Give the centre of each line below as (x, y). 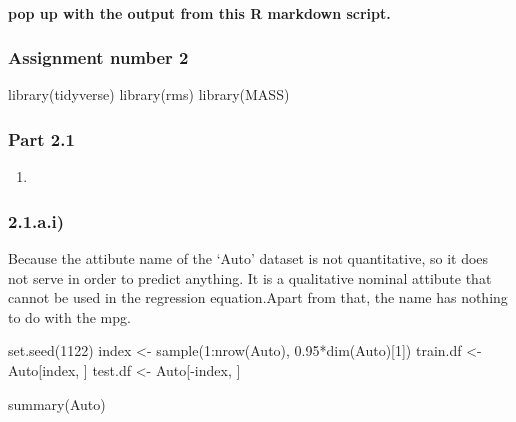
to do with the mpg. (69, 316)
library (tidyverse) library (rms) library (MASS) (149, 94)
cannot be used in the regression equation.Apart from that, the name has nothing (258, 297)
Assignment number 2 (98, 57)
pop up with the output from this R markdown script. (199, 12)
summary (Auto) (57, 403)
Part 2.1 (41, 138)
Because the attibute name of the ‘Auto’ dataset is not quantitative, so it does (248, 258)
